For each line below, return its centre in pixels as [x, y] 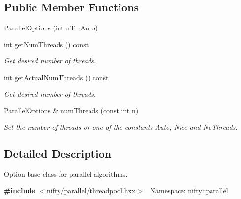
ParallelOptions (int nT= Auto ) [51, 28]
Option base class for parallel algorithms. [66, 174]
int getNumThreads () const [46, 44]
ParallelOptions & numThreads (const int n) [71, 110]
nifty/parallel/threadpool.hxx [91, 190]
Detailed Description [58, 153]
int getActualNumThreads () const [56, 77]
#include [20, 190]
